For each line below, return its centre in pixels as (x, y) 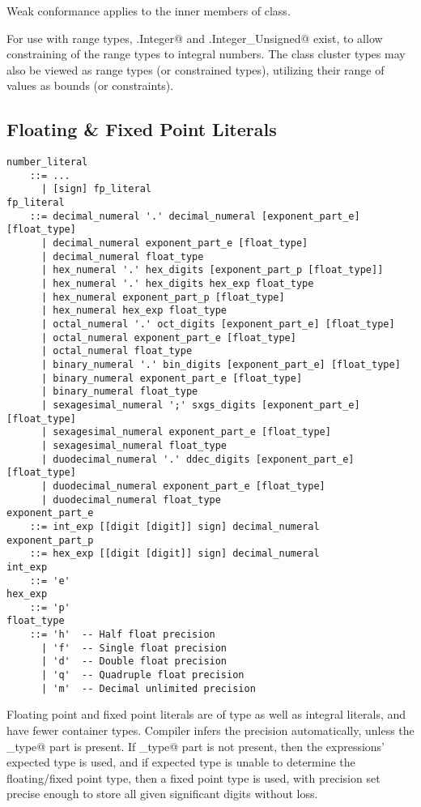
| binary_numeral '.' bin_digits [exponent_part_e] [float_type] (221, 365)
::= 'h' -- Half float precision (122, 635)
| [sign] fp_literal (96, 189)
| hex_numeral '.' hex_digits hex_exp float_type (177, 284)
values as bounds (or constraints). (90, 85)
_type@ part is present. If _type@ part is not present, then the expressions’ (196, 746)
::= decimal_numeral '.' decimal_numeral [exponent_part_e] (195, 216)
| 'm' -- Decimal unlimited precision (148, 688)
